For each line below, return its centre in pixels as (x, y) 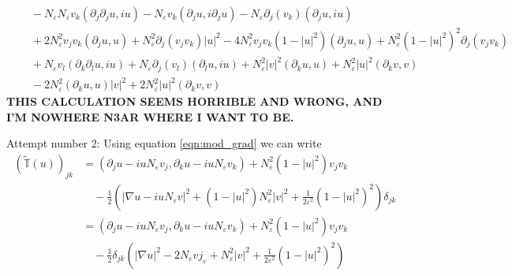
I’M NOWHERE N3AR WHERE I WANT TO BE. (150, 116)
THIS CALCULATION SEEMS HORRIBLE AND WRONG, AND (194, 101)
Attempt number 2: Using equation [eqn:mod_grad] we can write (164, 143)
